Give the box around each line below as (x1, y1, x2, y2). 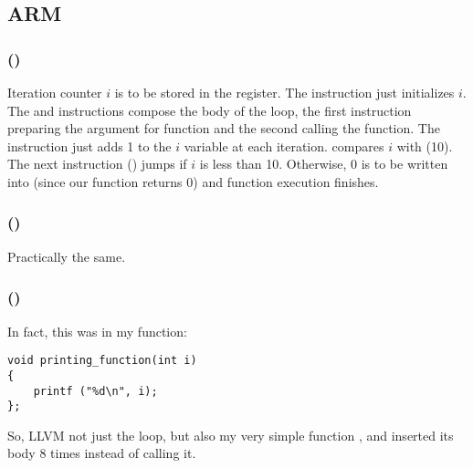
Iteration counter (7, 83, 102, 101)
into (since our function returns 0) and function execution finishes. (7, 172, 379, 191)
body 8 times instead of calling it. (7, 443, 196, 463)
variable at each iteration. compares (184, 136, 384, 155)
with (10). (396, 136, 453, 155)
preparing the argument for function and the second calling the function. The (7, 119, 440, 138)
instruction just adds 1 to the (7, 136, 172, 155)
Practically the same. (7, 246, 126, 265)
